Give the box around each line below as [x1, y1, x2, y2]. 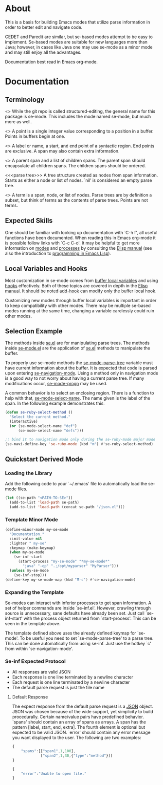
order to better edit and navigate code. [5, 24, 83, 30]
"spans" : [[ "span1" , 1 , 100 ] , [21, 749, 76, 754]
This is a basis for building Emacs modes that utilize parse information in [5, 19, 150, 25]
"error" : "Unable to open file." [21, 771, 87, 776]
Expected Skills [5, 217, 53, 225]
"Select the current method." [9, 414, 71, 419]
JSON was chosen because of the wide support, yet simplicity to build [12, 709, 153, 715]
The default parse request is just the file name [12, 685, 105, 691]
